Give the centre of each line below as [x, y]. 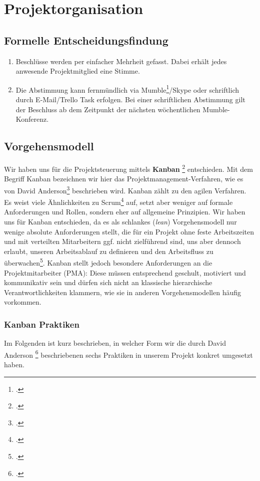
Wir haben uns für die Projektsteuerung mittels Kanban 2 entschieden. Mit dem [128, 168]
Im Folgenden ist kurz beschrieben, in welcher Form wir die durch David [115, 343]
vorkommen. [23, 302]
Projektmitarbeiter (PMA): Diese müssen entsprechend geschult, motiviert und [125, 272]
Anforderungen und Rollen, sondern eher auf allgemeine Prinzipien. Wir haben [125, 212]
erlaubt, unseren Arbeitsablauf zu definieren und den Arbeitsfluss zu [109, 251]
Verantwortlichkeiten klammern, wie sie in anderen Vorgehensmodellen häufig [123, 292]
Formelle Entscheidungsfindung [86, 40]
